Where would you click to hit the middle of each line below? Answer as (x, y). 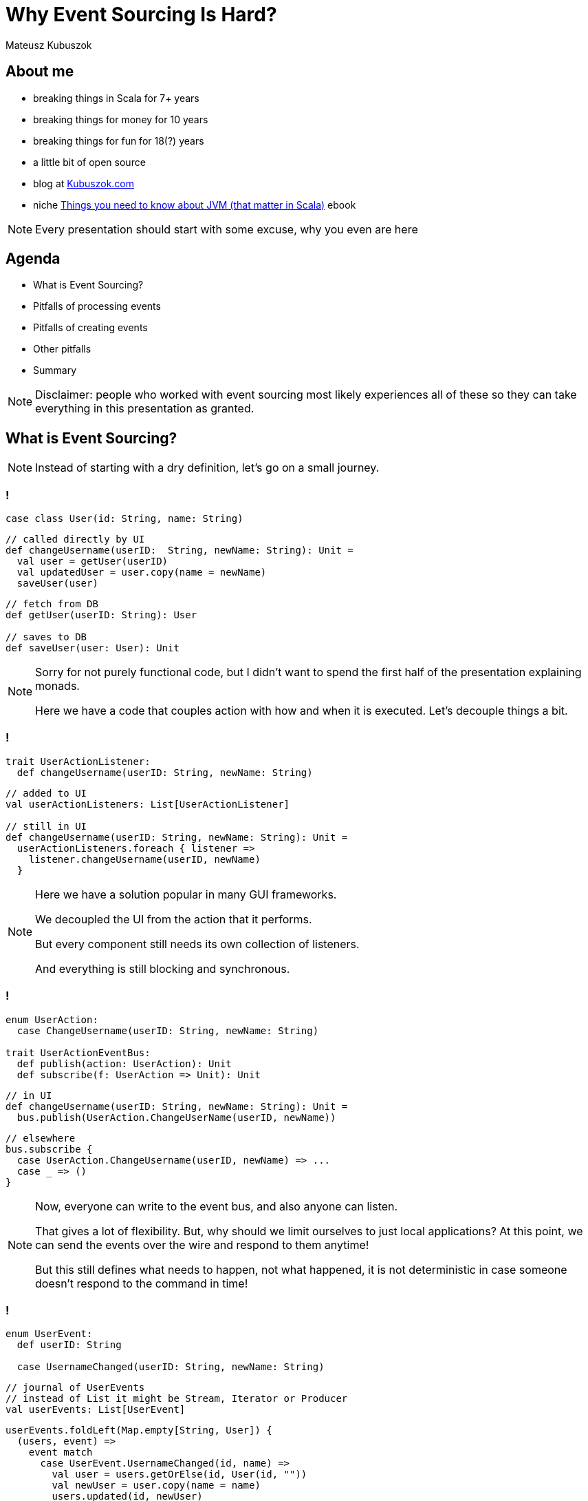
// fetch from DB (52, 604)
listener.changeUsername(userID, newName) (144, 859)
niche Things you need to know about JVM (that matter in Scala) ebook (195, 204)
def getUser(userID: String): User (101, 615)
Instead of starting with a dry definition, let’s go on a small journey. (207, 468)
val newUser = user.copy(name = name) (156, 1486)
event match (61, 1452)
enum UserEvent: (49, 1334)
